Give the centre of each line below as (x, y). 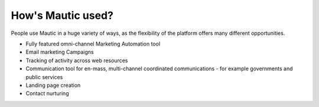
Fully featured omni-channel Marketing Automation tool (93, 44)
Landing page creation (53, 85)
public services (44, 77)
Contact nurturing (47, 93)
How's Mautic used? (62, 15)
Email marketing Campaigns (60, 52)
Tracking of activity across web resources (77, 60)
